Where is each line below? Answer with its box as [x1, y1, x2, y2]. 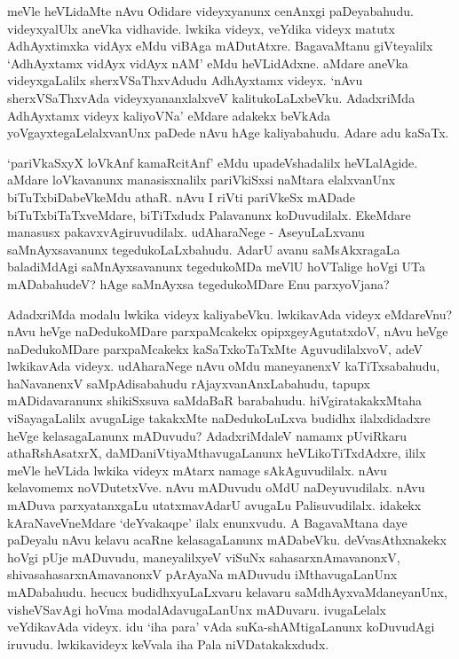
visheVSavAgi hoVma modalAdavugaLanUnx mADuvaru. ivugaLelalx [7, 600, 386, 618]
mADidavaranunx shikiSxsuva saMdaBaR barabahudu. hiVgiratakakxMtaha [7, 391, 422, 410]
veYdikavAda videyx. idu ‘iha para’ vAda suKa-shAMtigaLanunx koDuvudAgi [7, 617, 435, 636]
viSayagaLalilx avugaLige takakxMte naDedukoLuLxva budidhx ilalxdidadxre [7, 409, 431, 428]
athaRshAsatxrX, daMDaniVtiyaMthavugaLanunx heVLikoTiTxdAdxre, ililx [7, 443, 426, 462]
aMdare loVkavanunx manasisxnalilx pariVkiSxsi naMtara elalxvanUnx [7, 170, 396, 189]
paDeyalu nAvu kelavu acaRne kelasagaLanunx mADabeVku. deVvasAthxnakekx [7, 530, 447, 549]
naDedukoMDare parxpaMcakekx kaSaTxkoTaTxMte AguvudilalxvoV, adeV [7, 339, 423, 357]
